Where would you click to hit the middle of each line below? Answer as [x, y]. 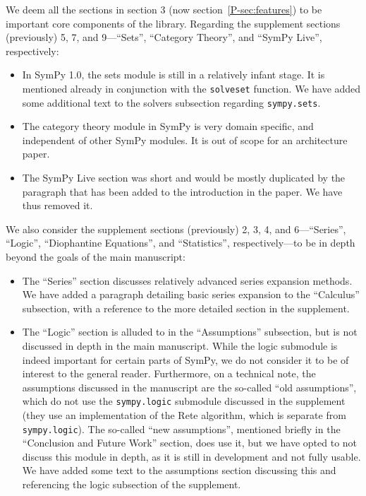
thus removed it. [57, 205]
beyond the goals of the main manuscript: [96, 257]
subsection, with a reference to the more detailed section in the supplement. [186, 308]
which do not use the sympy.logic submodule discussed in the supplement [184, 401]
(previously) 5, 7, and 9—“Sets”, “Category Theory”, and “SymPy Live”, [164, 37]
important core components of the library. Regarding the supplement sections [173, 23]
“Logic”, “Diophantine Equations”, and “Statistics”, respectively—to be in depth [181, 243]
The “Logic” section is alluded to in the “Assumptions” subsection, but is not [190, 332]
